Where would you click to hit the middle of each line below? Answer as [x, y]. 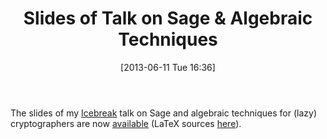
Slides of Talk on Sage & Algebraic [168, 18]
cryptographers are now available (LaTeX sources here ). [126, 123]
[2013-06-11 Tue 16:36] [168, 67]
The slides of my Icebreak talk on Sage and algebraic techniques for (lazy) [163, 113]
